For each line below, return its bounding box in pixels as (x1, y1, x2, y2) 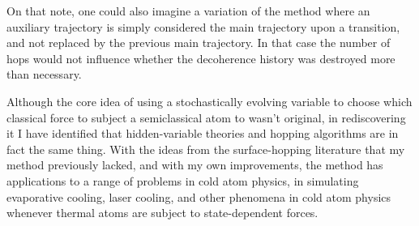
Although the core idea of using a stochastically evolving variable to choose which (6, 92, 413, 109)
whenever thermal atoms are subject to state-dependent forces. (6, 204, 319, 221)
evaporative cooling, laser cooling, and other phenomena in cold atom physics (6, 188, 391, 205)
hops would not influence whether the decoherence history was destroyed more (6, 49, 395, 66)
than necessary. (6, 66, 82, 83)
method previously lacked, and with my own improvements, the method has (6, 156, 383, 173)
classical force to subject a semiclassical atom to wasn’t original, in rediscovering (6, 109, 406, 126)
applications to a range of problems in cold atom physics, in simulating (6, 172, 359, 189)
